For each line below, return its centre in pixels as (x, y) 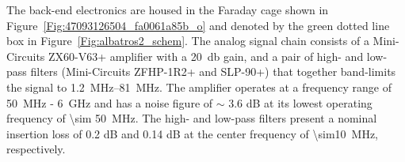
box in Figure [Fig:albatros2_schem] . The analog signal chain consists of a (188, 41)
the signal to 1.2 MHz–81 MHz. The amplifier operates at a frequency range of (199, 87)
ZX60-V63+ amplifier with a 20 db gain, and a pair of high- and (206, 56)
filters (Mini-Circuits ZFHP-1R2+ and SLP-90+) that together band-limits (213, 72)
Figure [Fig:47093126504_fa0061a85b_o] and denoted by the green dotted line (198, 25)
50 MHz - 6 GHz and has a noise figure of (110, 102)
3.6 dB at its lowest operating (300, 102)
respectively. (36, 149)
